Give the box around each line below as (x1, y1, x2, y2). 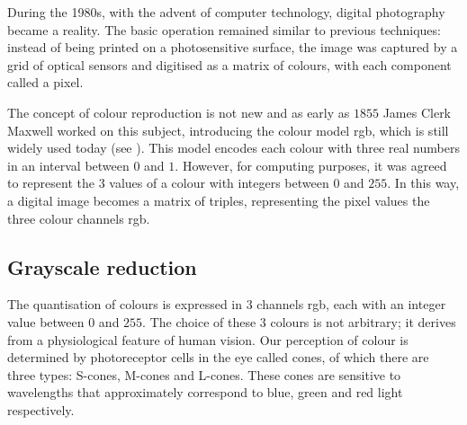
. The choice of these (142, 312, 256, 331)
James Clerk (382, 102, 452, 121)
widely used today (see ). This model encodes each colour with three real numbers (7, 138, 460, 157)
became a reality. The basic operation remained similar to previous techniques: (7, 20, 441, 39)
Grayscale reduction (7, 252, 197, 280)
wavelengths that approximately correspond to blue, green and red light (7, 383, 403, 402)
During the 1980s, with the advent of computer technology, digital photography (7, 3, 445, 21)
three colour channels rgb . (7, 208, 150, 227)
